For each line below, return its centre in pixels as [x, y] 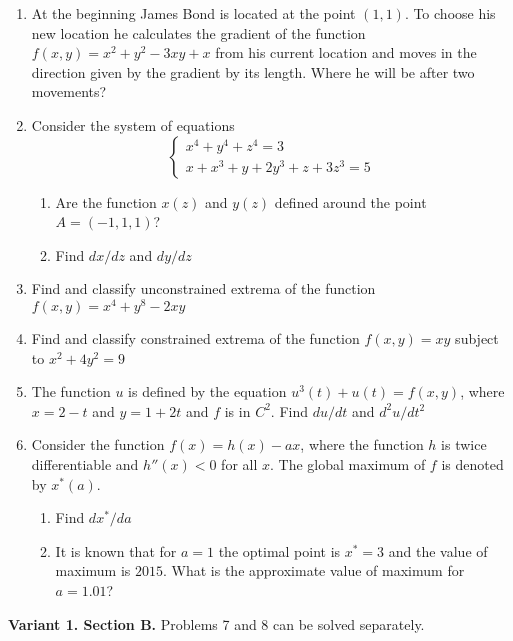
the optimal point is [279, 550]
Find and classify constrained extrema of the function [195, 338]
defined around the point [350, 201]
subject [477, 338]
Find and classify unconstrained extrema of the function [203, 288]
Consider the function [98, 444]
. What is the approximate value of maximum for [314, 570]
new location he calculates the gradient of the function [198, 32]
